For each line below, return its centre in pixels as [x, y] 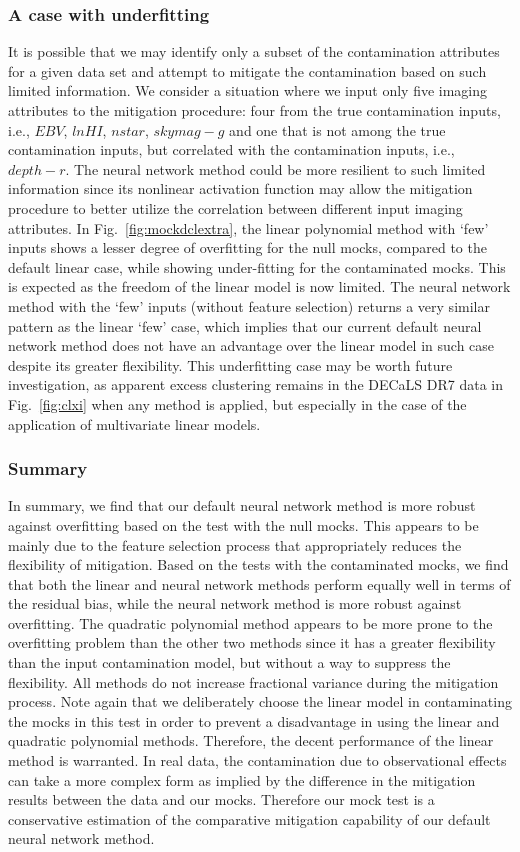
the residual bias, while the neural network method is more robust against [235, 603]
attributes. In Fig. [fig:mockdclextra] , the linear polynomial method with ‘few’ [248, 227]
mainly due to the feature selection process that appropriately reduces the [235, 544]
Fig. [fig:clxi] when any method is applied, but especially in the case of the [237, 403]
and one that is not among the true [337, 129]
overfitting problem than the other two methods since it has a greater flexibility [252, 642]
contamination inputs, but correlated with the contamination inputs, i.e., [231, 149]
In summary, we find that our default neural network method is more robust [242, 505]
